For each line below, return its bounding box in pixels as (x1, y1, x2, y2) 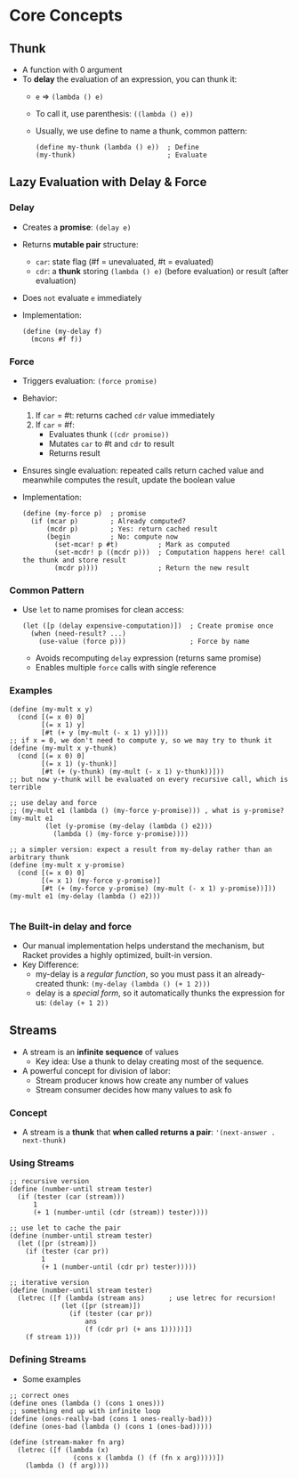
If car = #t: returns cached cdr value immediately (35, 410, 215, 420)
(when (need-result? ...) (30, 630, 126, 638)
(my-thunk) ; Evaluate (35, 150, 207, 159)
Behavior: (21, 393, 58, 403)
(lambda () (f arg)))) (25, 1461, 109, 1470)
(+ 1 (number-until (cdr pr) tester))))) (41, 1263, 197, 1272)
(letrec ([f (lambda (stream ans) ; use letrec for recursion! (17, 1294, 277, 1303)
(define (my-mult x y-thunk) (9, 744, 117, 752)
